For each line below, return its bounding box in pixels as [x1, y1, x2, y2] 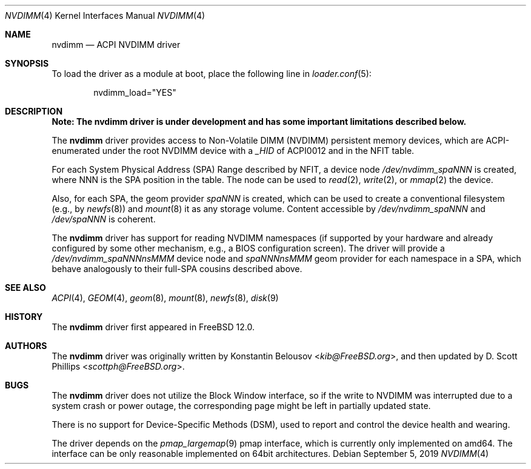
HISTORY [5, 311, 43, 322]
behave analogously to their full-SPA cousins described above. [52, 264, 302, 274]
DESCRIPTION [5, 106, 63, 116]
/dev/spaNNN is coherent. [52, 214, 156, 224]
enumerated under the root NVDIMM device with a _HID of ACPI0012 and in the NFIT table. [52, 145, 415, 156]
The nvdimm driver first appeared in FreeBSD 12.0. [52, 322, 255, 332]
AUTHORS [5, 341, 47, 351]
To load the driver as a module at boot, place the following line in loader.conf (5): [52, 68, 372, 79]
